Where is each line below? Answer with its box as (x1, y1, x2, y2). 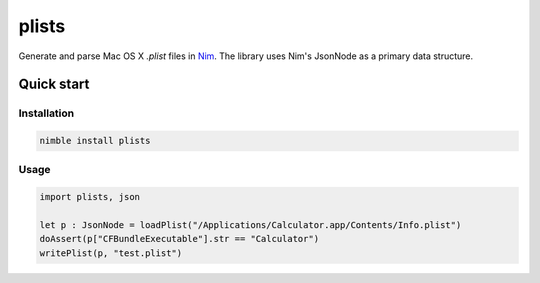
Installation (18, 106, 75, 120)
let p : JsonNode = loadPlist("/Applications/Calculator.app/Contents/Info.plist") (39, 220, 462, 231)
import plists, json (39, 191, 140, 203)
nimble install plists (39, 135, 151, 147)
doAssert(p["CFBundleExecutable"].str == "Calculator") (39, 233, 320, 245)
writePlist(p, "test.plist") (39, 247, 183, 259)
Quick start (18, 76, 90, 93)
